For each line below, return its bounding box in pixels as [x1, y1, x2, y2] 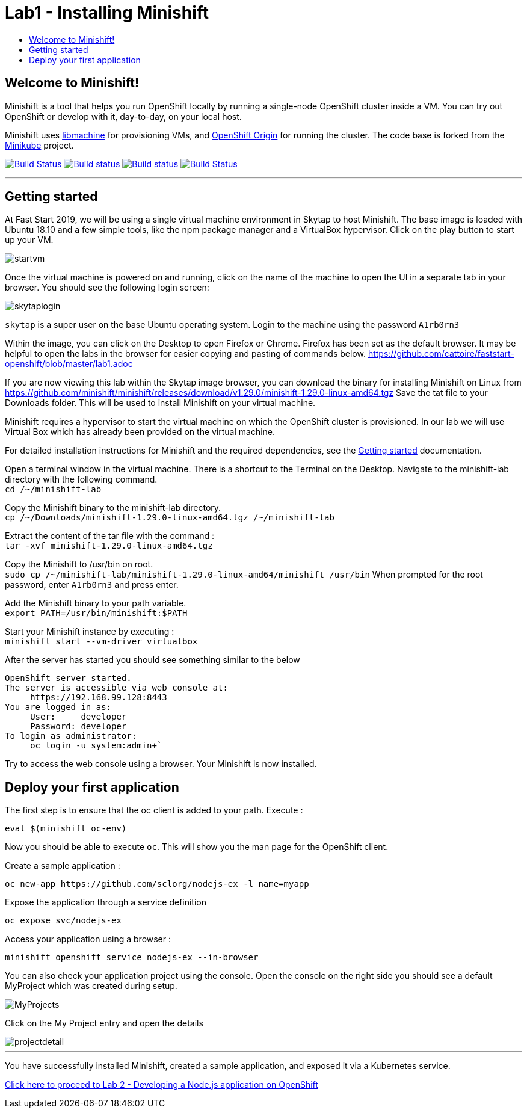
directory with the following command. [5, 474, 158, 485]
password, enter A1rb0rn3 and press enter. [5, 579, 179, 590]
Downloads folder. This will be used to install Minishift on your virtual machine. [5, 398, 316, 409]
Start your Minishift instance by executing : [5, 626, 174, 637]
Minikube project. [5, 140, 74, 150]
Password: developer [30, 721, 127, 732]
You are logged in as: [5, 702, 112, 712]
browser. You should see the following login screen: [5, 282, 209, 293]
